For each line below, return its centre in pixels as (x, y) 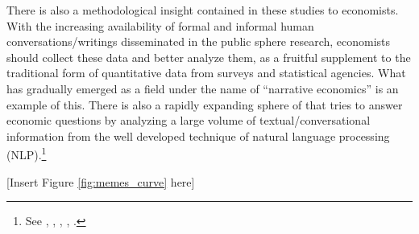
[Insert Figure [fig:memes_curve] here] (101, 181)
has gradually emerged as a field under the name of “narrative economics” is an (203, 88)
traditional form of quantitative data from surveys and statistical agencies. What (206, 73)
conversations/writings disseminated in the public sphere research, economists (199, 41)
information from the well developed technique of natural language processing (198, 135)
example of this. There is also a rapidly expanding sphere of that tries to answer (205, 104)
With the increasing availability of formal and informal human (160, 25)
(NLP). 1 (27, 153)
